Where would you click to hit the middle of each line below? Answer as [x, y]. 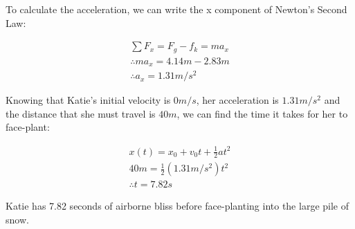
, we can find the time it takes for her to [262, 113]
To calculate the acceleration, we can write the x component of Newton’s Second [176, 9]
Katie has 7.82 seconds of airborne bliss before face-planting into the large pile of [177, 206]
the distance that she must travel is [81, 113]
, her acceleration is [237, 100]
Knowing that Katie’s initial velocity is [88, 100]
